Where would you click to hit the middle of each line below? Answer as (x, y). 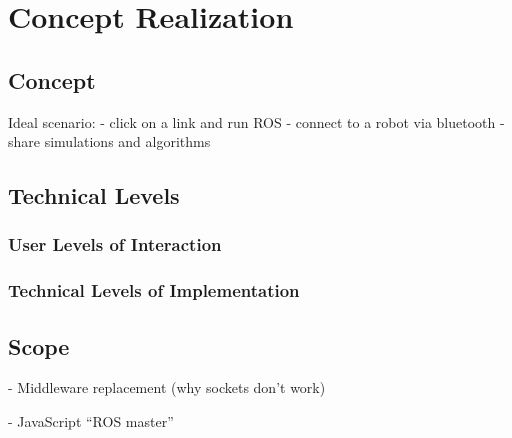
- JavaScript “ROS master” (91, 421)
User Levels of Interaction (115, 244)
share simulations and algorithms (109, 141)
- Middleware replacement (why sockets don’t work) (167, 387)
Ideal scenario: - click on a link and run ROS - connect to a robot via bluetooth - (256, 121)
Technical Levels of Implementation (154, 290)
